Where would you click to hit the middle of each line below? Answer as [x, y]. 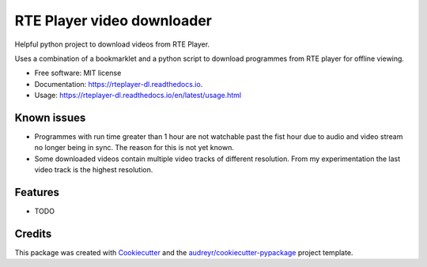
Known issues [50, 117]
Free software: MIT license [78, 73]
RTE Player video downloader [113, 21]
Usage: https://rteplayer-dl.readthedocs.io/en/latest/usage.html [138, 96]
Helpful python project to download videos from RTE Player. [112, 44]
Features [37, 192]
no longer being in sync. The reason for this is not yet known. [134, 148]
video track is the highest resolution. [94, 170]
